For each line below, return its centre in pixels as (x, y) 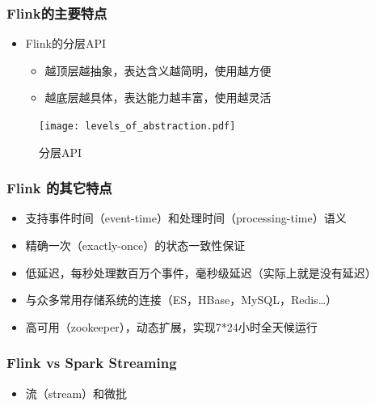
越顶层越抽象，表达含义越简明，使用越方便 (158, 70)
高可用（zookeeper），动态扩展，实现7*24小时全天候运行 (171, 326)
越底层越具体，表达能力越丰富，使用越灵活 (158, 97)
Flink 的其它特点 (59, 188)
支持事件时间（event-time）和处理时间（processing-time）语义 (186, 218)
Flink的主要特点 (57, 13)
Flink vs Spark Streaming (92, 363)
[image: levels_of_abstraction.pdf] (137, 126)
